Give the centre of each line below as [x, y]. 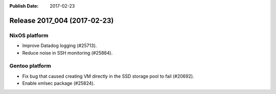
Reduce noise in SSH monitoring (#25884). [67, 53]
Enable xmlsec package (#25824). [59, 83]
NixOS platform [29, 35]
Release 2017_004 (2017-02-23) [62, 20]
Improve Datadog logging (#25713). [60, 45]
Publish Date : [24, 6]
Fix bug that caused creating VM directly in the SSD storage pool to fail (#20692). [108, 76]
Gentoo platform [30, 66]
